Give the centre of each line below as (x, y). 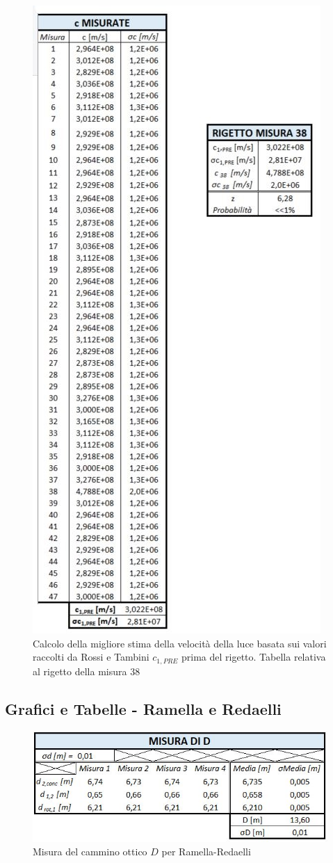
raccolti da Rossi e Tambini (91, 657)
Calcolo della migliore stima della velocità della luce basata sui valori (180, 643)
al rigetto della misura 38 (87, 671)
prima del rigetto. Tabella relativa (254, 657)
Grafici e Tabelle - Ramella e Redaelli (143, 708)
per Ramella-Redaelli (206, 852)
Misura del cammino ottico (90, 852)
